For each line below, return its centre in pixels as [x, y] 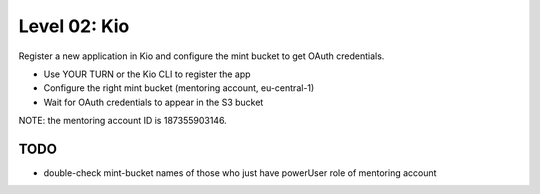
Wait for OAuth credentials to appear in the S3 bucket [153, 102]
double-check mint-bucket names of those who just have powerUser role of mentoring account [240, 173]
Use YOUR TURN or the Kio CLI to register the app [147, 74]
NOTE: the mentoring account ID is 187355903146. [122, 121]
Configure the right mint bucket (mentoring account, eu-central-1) [179, 88]
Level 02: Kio [74, 26]
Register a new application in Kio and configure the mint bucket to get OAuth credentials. [201, 56]
